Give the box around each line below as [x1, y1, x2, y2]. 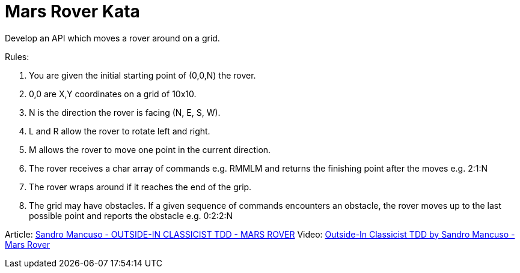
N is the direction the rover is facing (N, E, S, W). [29, 107, 221, 118]
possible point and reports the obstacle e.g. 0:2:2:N [29, 210, 233, 221]
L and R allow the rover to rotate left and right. [29, 125, 210, 136]
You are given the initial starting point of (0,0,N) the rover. [29, 70, 256, 80]
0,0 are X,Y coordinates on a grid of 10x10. [29, 88, 197, 99]
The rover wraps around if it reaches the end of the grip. [29, 181, 252, 192]
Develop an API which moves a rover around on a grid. [5, 32, 220, 43]
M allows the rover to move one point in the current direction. [29, 144, 271, 155]
